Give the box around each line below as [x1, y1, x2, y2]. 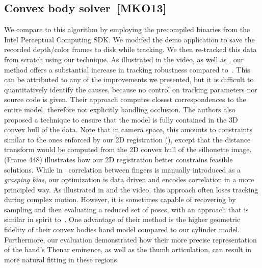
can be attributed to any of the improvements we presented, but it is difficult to [4, 74, 254, 85]
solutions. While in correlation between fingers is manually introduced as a [4, 164, 241, 175]
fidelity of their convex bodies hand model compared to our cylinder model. [4, 224, 240, 235]
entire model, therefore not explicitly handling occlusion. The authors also [4, 104, 235, 114]
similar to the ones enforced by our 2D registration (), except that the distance [4, 134, 251, 144]
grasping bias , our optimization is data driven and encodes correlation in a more [4, 174, 254, 185]
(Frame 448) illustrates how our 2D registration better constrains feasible [4, 154, 233, 164]
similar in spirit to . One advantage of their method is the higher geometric [4, 214, 241, 225]
